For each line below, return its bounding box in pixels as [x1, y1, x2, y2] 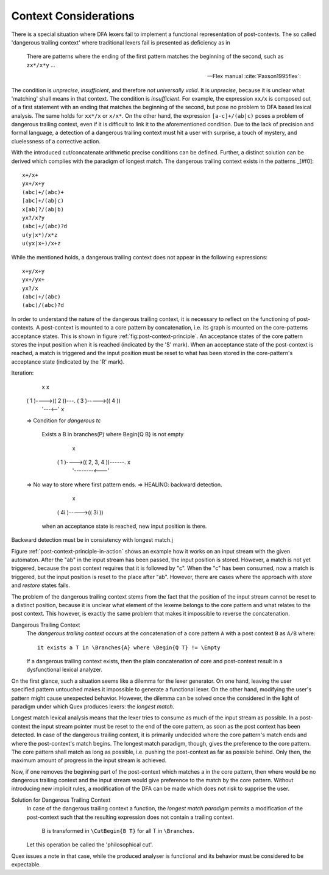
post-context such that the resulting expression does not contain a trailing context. [26, 813, 235, 821]
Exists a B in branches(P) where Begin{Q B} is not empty [41, 431, 184, 438]
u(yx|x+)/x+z [22, 240, 61, 247]
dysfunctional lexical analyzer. [26, 666, 103, 674]
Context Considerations [11, 9, 135, 23]
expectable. [11, 861, 41, 868]
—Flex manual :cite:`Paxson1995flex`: [207, 73, 301, 80]
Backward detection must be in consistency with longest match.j [11, 536, 174, 544]
